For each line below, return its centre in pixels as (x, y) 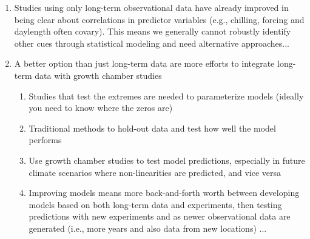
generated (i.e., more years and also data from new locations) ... (148, 228)
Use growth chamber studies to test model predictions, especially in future (167, 160)
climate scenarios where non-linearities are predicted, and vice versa (155, 172)
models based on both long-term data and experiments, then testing (155, 204)
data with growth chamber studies (98, 75)
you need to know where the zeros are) (101, 108)
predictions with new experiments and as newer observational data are (160, 216)
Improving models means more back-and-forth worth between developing (164, 193)
